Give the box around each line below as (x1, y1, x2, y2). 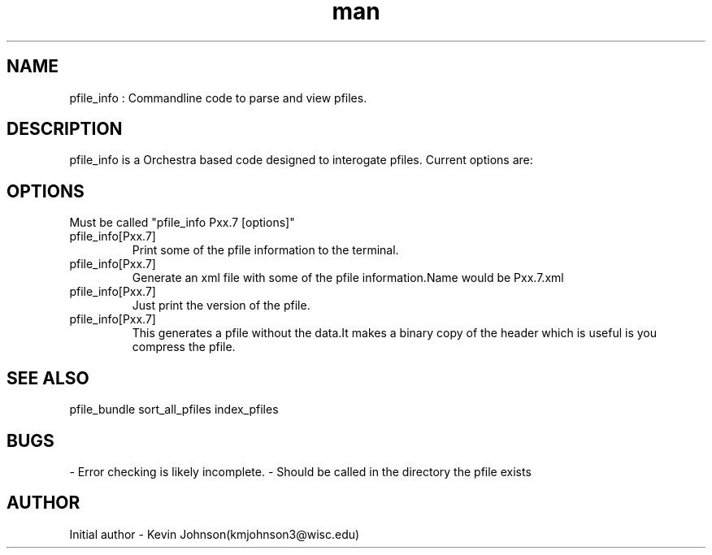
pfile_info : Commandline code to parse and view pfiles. (69, 90, 367, 105)
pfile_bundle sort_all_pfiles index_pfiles (69, 402, 279, 417)
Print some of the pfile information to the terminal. (132, 243, 399, 258)
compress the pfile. (132, 340, 236, 354)
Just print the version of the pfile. (132, 298, 310, 313)
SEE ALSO (7, 367, 89, 388)
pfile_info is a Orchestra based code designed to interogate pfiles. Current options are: (69, 153, 533, 167)
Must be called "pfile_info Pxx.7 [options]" (69, 215, 295, 230)
